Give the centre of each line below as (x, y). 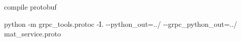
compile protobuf (30, 7)
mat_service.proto (33, 34)
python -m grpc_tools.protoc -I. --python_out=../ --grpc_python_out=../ (121, 24)
